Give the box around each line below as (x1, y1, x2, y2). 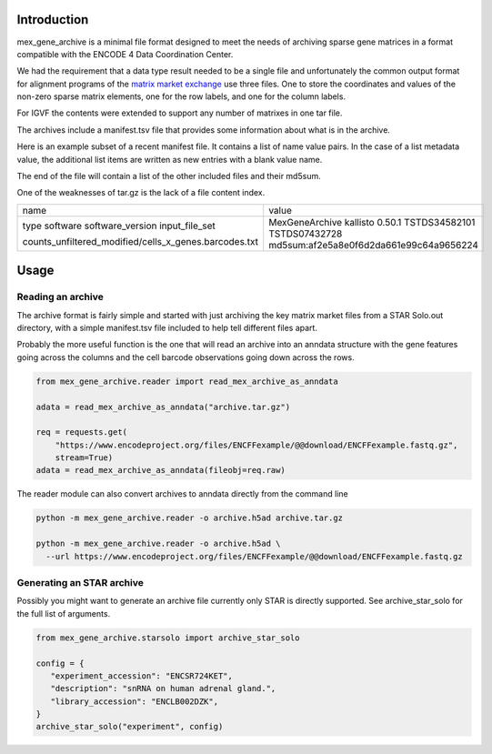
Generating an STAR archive (16, 576, 145, 588)
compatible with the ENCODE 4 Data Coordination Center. (16, 48, 234, 59)
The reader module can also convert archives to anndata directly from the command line (16, 488, 349, 499)
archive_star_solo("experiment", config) (35, 721, 224, 732)
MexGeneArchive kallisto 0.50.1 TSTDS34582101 (268, 216, 476, 228)
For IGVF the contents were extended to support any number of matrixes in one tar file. (16, 107, 343, 118)
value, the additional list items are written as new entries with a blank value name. (16, 154, 323, 165)
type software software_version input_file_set (22, 219, 216, 232)
